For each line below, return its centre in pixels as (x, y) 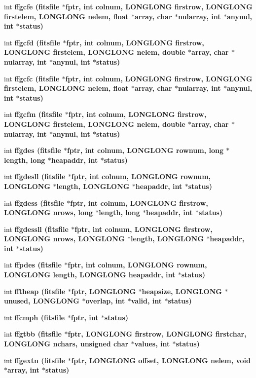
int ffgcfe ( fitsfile (32, 6)
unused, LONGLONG (42, 301)
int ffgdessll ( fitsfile (36, 229)
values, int (152, 344)
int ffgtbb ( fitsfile (33, 334)
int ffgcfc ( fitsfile (32, 78)
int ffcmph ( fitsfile (35, 317)
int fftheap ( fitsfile (35, 291)
